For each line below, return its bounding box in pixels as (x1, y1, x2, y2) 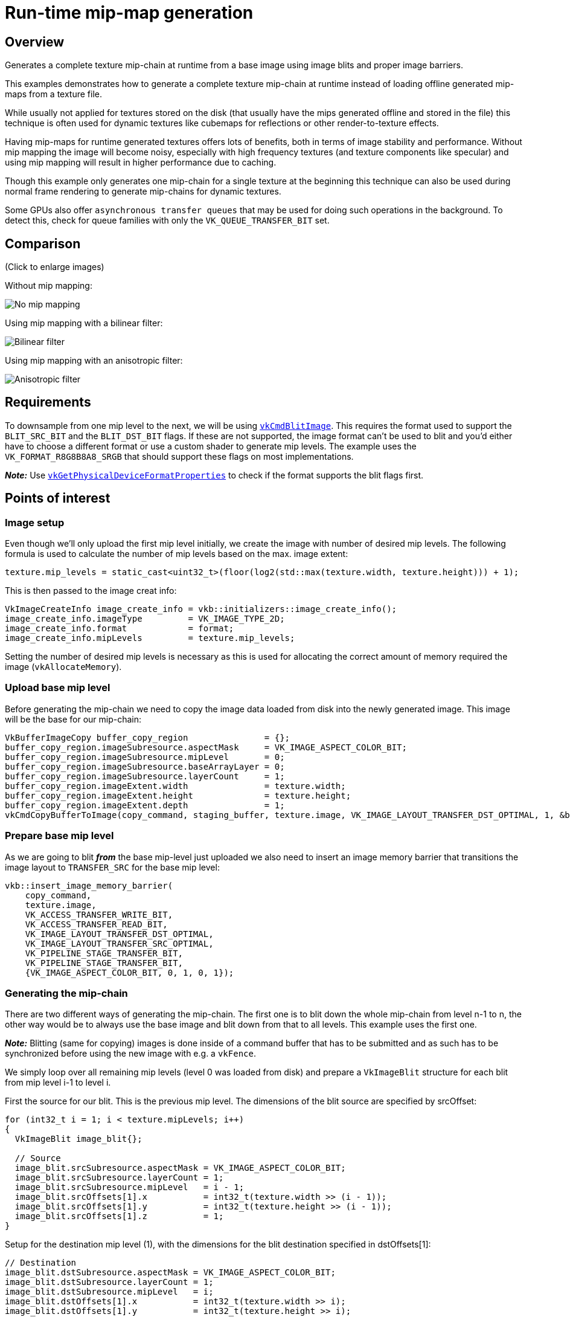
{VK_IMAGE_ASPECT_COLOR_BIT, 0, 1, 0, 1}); (25, 967, 234, 977)
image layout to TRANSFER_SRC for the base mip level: (5, 861, 220, 872)
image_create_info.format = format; (5, 623, 234, 634)
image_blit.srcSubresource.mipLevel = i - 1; (14, 1182, 245, 1193)
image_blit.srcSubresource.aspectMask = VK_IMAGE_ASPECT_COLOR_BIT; (14, 1163, 346, 1173)
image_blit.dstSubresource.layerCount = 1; (5, 1277, 214, 1287)
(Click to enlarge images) (5, 262, 104, 272)
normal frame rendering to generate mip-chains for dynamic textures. (5, 186, 281, 197)
